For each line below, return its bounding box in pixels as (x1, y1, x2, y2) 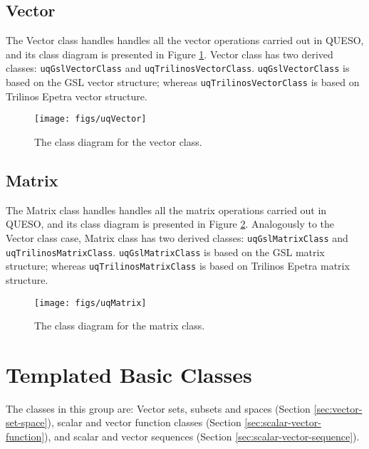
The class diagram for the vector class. (34, 134, 202, 149)
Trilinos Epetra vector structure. (6, 88, 147, 103)
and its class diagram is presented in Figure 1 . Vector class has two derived (6, 46, 333, 61)
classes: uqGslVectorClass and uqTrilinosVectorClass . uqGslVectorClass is (6, 60, 350, 75)
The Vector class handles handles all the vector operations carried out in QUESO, (6, 33, 364, 48)
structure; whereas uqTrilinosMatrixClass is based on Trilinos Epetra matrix (6, 258, 350, 273)
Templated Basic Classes (6, 359, 252, 389)
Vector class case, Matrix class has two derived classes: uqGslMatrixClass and (6, 230, 348, 245)
